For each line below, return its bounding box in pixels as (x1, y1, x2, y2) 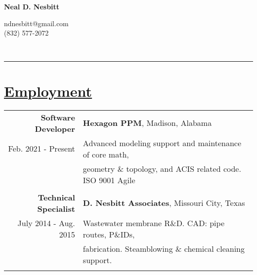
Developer (35, 122, 75, 134)
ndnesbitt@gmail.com (4, 18, 69, 28)
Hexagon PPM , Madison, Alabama (83, 117, 212, 128)
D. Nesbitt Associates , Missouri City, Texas (83, 197, 245, 208)
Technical (38, 191, 75, 203)
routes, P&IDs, (83, 228, 135, 240)
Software (41, 111, 75, 123)
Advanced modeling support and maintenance (83, 137, 241, 149)
